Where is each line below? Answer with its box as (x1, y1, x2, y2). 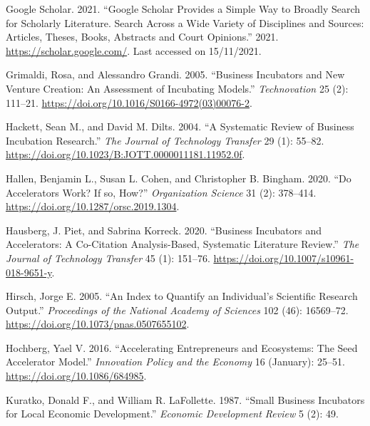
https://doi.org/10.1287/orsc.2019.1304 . (6, 199, 180, 214)
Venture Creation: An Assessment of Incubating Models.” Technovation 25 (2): (6, 80, 349, 95)
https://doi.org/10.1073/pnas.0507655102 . (6, 316, 190, 331)
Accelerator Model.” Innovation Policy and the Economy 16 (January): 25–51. (6, 354, 345, 369)
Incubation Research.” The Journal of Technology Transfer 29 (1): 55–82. (6, 133, 324, 147)
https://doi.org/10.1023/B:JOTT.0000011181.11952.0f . (6, 147, 245, 162)
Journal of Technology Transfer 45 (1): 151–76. (6, 250, 210, 265)
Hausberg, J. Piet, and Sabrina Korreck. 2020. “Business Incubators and (6, 222, 322, 237)
